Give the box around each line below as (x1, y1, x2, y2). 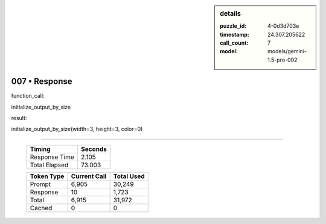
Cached (30, 203, 53, 212)
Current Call (71, 172, 107, 181)
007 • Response (11, 76, 72, 87)
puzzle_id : (220, 22, 247, 30)
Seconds (80, 145, 107, 153)
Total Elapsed (30, 161, 69, 169)
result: (11, 115, 27, 122)
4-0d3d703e (267, 22, 299, 30)
